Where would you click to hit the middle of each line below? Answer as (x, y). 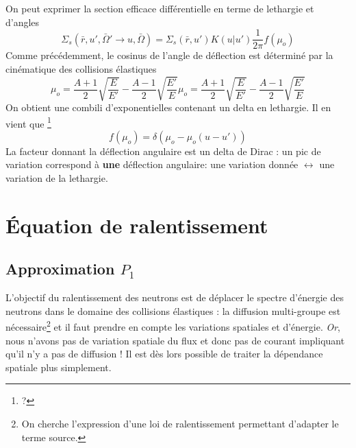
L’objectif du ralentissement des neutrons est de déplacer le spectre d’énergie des (175, 297)
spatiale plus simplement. (59, 367)
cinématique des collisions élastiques (81, 68)
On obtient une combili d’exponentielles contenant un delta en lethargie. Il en (168, 107)
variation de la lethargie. (57, 178)
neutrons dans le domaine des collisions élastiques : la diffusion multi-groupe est (173, 310)
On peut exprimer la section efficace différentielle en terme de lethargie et (160, 8)
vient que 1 (28, 122)
